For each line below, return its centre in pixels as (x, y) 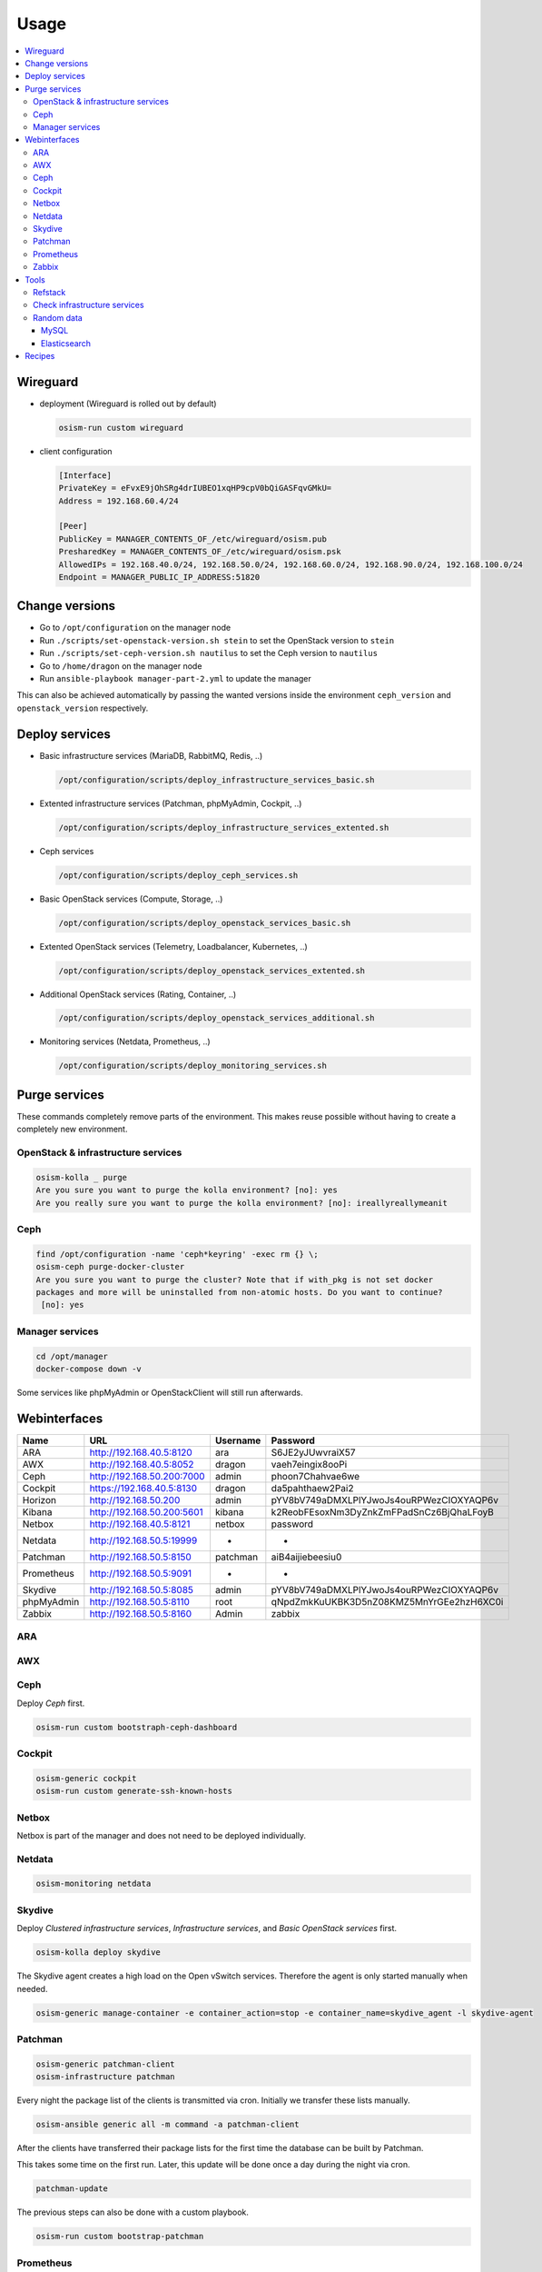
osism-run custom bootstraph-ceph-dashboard (137, 1727)
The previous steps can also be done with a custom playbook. (133, 2212)
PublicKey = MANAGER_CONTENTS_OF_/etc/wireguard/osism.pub (192, 539)
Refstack (49, 292)
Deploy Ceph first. (51, 1703)
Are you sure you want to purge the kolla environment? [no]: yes (187, 1190)
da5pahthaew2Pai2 (312, 1488)
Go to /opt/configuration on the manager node (135, 628)
